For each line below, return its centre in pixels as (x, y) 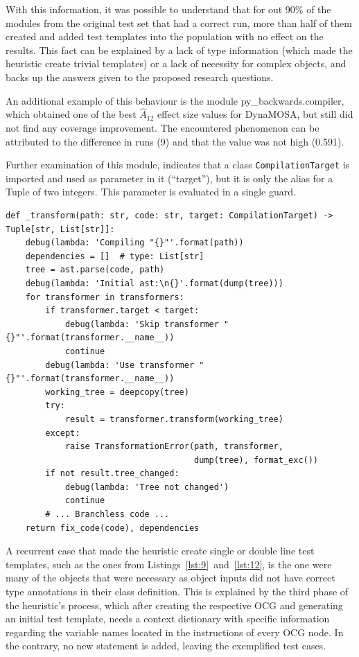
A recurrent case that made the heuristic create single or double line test (160, 551)
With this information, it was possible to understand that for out (144, 9)
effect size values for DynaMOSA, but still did (255, 114)
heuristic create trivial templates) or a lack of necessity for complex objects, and (176, 63)
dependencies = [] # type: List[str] (115, 256)
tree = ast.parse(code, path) (95, 270)
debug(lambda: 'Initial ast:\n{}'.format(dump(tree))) (154, 283)
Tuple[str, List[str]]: (60, 229)
